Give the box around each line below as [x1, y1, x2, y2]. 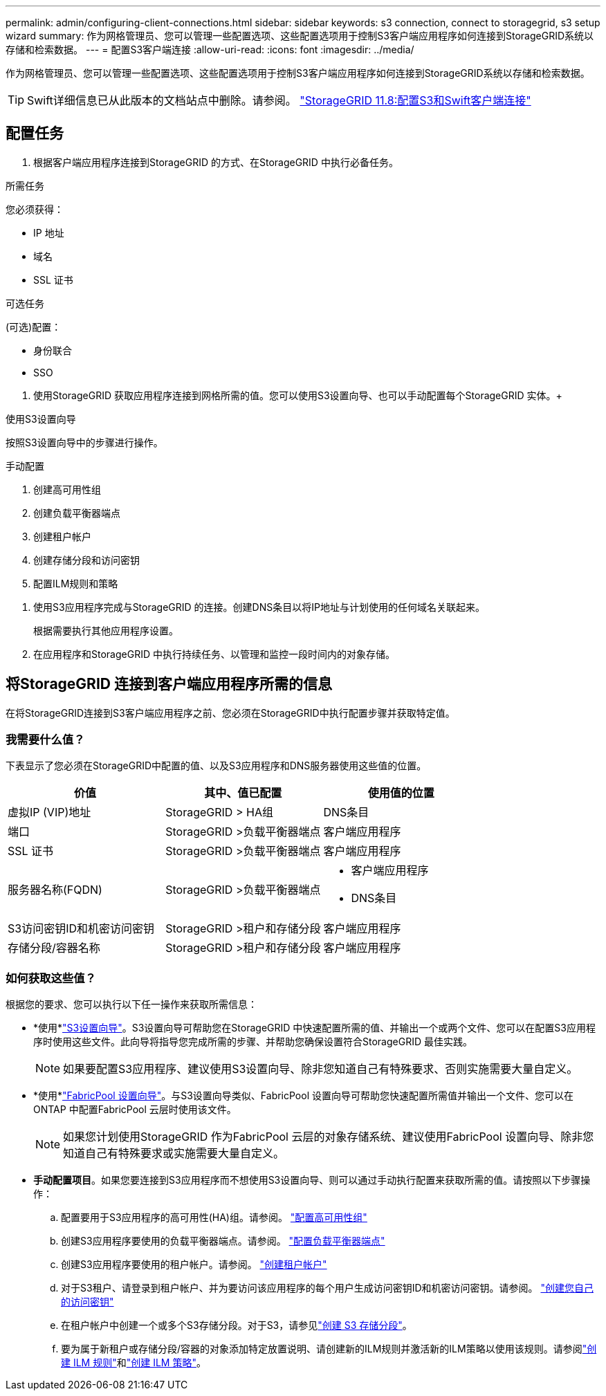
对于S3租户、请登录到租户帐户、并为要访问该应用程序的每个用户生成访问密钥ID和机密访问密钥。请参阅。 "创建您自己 [61, 1282, 594, 1294]
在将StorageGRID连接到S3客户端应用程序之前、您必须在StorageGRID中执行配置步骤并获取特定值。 [6, 706, 455, 719]
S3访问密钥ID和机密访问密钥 [8, 921, 154, 936]
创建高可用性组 [33, 483, 101, 495]
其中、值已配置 [204, 786, 282, 800]
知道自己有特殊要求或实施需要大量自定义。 [63, 1146, 285, 1161]
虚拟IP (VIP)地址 [8, 805, 91, 820]
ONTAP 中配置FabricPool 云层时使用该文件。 [33, 1103, 237, 1116]
